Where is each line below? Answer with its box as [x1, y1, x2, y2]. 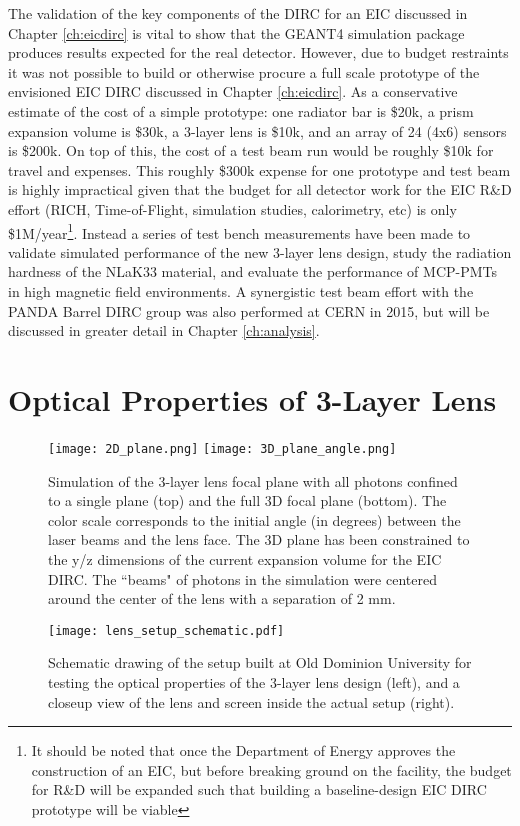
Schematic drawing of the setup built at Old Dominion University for [48, 652, 472, 673]
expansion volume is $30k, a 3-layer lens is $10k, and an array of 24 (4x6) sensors [8, 120, 507, 141]
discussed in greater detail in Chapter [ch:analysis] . [8, 320, 320, 341]
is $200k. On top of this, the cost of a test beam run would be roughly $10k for [8, 140, 494, 161]
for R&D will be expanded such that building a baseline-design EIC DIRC [31, 779, 487, 800]
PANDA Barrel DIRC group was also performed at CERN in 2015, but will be [8, 300, 490, 321]
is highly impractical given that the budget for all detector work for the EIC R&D [8, 179, 512, 200]
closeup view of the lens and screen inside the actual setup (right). [48, 691, 455, 712]
